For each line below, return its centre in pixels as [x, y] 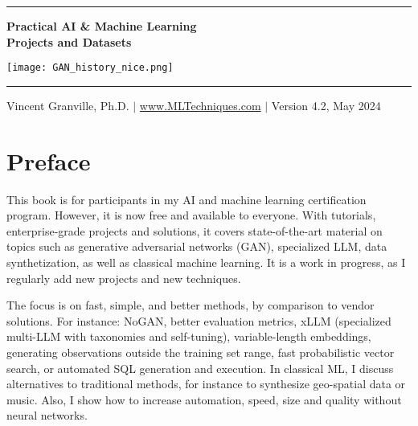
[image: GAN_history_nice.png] [90, 68]
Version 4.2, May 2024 [326, 105]
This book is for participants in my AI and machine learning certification [186, 199]
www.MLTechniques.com [200, 105]
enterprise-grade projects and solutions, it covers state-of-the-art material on [195, 230]
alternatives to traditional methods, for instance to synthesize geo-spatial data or [206, 384]
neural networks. [47, 415]
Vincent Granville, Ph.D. [68, 105]
